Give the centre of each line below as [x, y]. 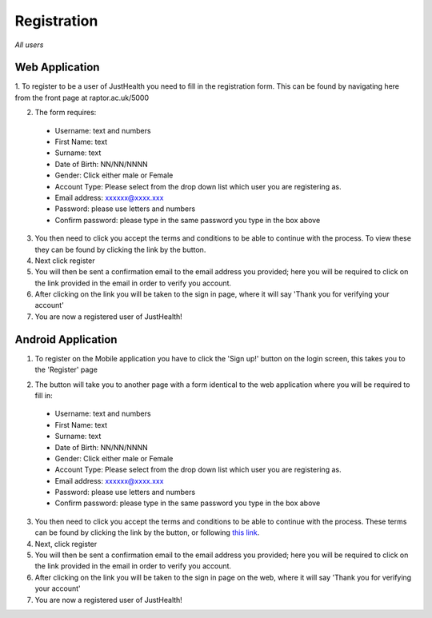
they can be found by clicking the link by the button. [120, 249]
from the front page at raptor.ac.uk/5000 [82, 98]
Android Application [66, 339]
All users [29, 45]
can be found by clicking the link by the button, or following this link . [147, 532]
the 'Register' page [66, 370]
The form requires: [66, 113]
